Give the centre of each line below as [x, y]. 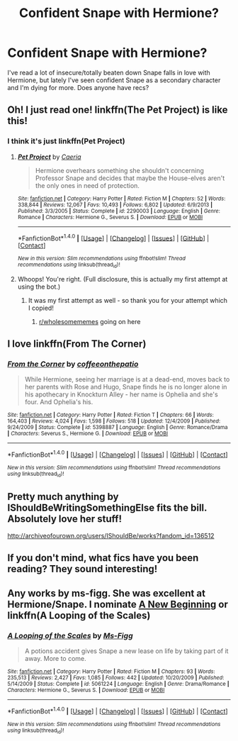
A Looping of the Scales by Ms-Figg [70, 635]
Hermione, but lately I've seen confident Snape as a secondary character [114, 80]
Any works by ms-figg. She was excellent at [106, 593]
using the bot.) [39, 286]
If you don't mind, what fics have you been [103, 558]
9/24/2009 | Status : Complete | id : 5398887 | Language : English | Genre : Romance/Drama [118, 428]
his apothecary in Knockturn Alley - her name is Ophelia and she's [121, 394]
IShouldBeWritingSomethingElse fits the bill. [107, 507]
